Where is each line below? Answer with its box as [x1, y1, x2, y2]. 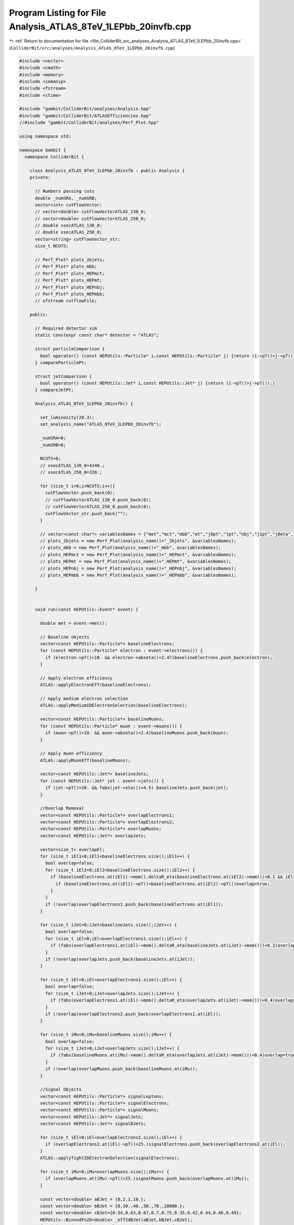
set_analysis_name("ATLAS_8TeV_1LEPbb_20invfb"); [40, 421, 162, 427]
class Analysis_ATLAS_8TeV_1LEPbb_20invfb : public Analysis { [29, 168, 185, 173]
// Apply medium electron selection [40, 696, 128, 702]
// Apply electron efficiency [40, 675, 113, 681]
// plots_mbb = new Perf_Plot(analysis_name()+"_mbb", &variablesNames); [40, 545, 221, 551]
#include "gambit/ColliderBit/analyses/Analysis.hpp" [19, 106, 151, 112]
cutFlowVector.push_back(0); [45, 490, 115, 496]
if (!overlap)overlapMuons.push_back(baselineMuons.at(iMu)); [45, 1066, 198, 1072]
